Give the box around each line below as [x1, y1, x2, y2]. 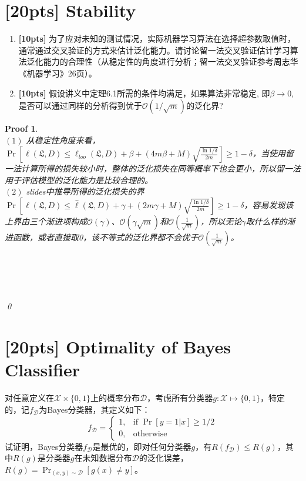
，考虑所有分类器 [147, 392, 213, 404]
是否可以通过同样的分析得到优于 [18, 99, 142, 112]
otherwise [133, 430, 167, 439]
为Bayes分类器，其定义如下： [39, 403, 150, 415]
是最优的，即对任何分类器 [92, 440, 191, 452]
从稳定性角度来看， [26, 133, 100, 146]
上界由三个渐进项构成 [5, 215, 87, 228]
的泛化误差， [139, 452, 189, 464]
